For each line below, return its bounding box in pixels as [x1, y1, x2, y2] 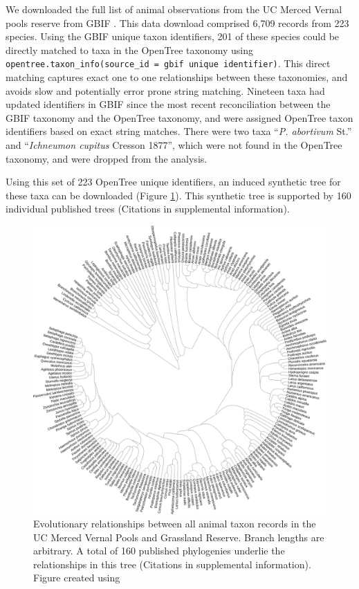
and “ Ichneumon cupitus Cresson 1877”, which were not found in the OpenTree [6, 138, 342, 152]
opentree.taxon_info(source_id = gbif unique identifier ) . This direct [6, 56, 331, 71]
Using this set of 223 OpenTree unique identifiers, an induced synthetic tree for [6, 174, 341, 189]
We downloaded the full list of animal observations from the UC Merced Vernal [6, 2, 342, 16]
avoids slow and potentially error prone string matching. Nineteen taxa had [6, 83, 325, 98]
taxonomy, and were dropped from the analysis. [6, 151, 208, 165]
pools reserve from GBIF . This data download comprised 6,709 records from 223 [6, 15, 349, 30]
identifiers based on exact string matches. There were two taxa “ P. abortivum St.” [6, 124, 352, 138]
